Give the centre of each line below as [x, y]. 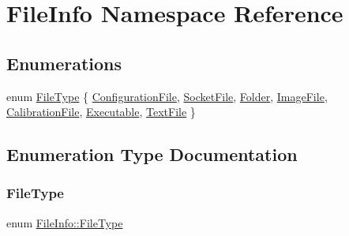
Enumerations [64, 63]
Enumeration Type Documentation [152, 154]
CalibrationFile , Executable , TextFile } [101, 112]
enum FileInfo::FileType [65, 222]
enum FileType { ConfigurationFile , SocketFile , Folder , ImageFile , [167, 96]
